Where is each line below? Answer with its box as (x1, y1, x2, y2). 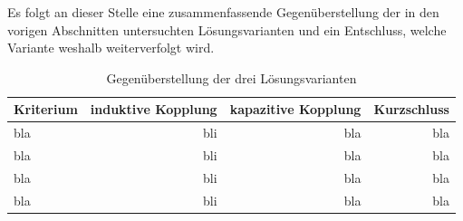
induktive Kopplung (90, 100, 217, 119)
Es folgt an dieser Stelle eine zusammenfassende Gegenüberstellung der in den (7, 3, 439, 21)
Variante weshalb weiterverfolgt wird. (7, 38, 215, 57)
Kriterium (14, 100, 78, 119)
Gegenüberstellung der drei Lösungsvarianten (106, 68, 357, 87)
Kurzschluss (373, 100, 449, 119)
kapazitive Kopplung (229, 100, 362, 119)
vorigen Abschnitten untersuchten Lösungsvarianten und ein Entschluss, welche (7, 20, 447, 39)
